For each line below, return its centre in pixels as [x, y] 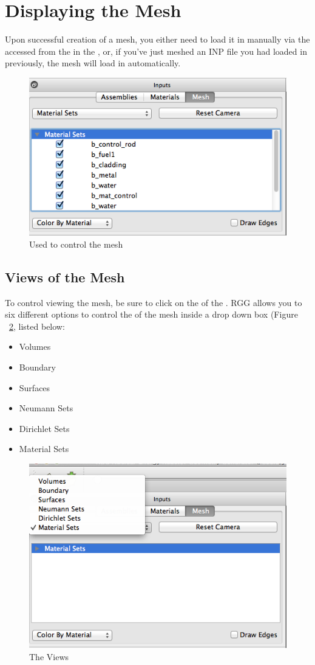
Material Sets [44, 449]
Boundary [37, 367]
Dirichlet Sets [44, 428]
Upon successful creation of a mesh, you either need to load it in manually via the [157, 39]
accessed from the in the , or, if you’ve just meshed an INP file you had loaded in [156, 51]
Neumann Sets [46, 408]
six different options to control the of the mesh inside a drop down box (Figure [151, 314]
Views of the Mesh [65, 277]
